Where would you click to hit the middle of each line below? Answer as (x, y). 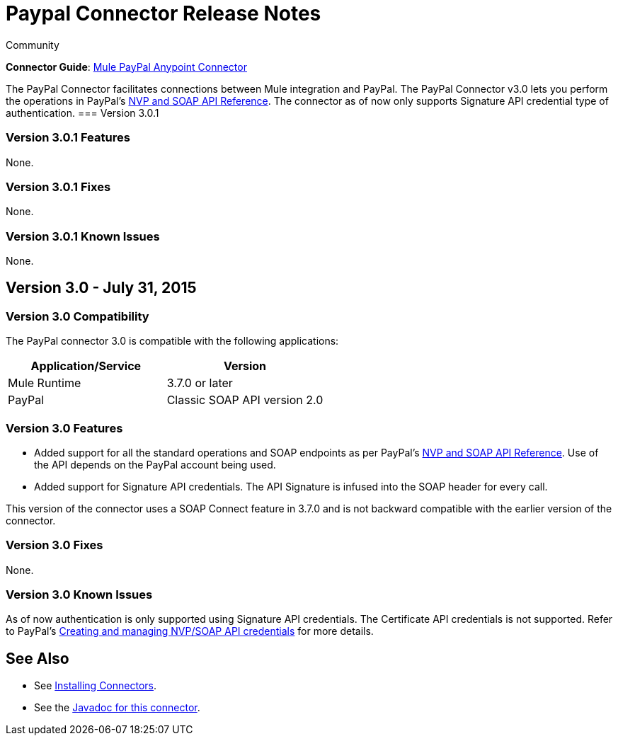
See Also (38, 658)
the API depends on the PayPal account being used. (155, 464)
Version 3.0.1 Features (68, 138)
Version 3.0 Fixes (55, 545)
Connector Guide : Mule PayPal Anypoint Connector (126, 67)
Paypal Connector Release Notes (164, 13)
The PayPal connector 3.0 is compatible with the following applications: (172, 341)
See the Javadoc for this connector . (117, 708)
